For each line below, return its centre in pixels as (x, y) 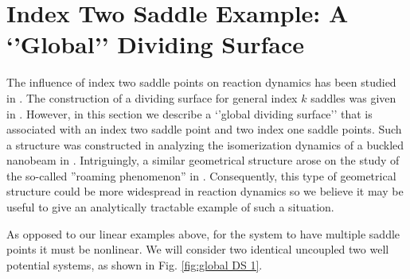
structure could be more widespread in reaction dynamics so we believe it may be (205, 191)
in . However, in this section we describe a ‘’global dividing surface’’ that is (189, 113)
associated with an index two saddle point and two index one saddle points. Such (204, 129)
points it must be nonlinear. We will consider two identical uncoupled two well (198, 249)
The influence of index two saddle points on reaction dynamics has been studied (201, 82)
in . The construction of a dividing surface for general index (152, 97)
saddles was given (353, 97)
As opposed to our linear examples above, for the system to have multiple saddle (203, 233)
